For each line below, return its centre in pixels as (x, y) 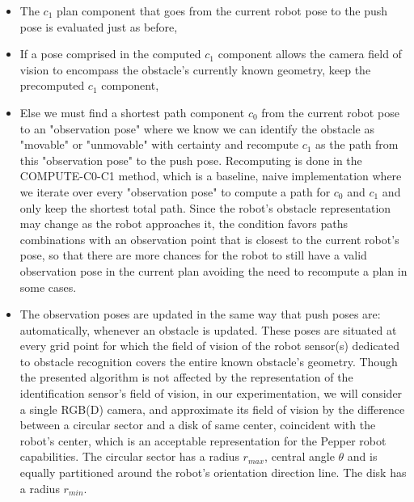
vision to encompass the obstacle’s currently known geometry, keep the (195, 69)
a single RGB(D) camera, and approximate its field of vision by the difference (212, 409)
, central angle (300, 456)
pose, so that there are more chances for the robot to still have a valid (193, 255)
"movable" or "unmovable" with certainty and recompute (159, 144)
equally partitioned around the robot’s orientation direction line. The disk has (213, 472)
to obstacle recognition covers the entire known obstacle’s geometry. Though (209, 361)
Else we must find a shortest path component (132, 112)
